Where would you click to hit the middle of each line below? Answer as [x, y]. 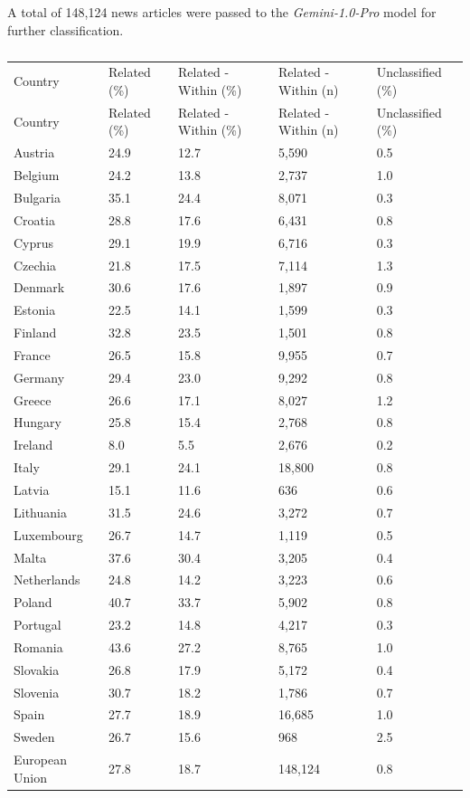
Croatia [34, 219]
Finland [35, 332]
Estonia [35, 310]
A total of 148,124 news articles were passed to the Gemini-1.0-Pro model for [222, 12]
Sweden [34, 737]
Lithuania [40, 512]
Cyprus [34, 242]
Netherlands [47, 579]
